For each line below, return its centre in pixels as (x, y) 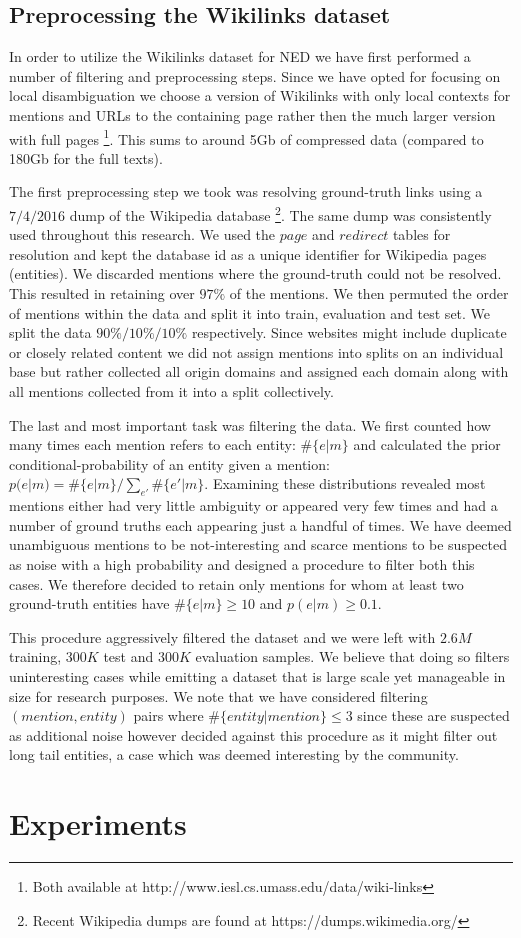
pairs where (168, 715)
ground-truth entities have (89, 603)
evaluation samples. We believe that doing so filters (352, 656)
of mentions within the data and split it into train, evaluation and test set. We (250, 312)
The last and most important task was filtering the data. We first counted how (250, 424)
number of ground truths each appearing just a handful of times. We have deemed (260, 524)
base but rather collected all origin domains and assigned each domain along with (259, 371)
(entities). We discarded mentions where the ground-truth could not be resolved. (255, 273)
